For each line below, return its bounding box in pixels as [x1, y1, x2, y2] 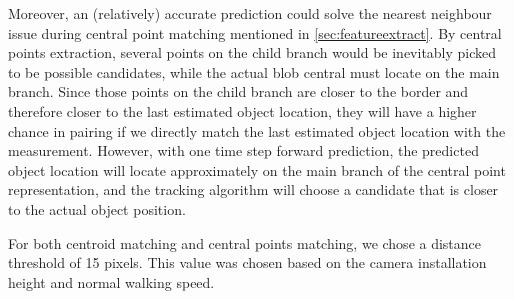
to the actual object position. [8, 198, 186, 219]
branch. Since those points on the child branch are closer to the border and [8, 81, 469, 102]
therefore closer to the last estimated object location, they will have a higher [8, 100, 477, 121]
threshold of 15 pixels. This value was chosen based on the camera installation [8, 252, 487, 273]
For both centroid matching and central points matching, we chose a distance [8, 232, 482, 253]
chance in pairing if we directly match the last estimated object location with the [8, 120, 506, 141]
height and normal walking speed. [8, 271, 215, 292]
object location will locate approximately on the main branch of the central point [8, 159, 506, 180]
